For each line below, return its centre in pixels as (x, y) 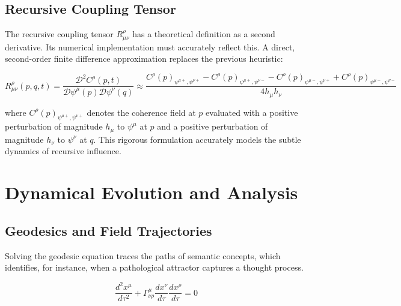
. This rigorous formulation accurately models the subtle (197, 139)
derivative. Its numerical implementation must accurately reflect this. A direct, (150, 46)
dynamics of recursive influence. (63, 151)
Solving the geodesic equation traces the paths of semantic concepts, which (143, 255)
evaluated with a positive (252, 112)
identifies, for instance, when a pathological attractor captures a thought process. (154, 267)
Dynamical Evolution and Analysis (152, 192)
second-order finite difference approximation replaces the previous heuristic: (144, 58)
